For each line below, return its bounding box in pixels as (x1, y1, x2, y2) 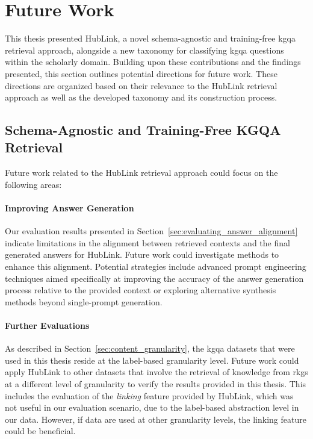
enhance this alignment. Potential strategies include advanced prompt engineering (5, 260, 306, 273)
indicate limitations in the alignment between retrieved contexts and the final (5, 236, 290, 249)
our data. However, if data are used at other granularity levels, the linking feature (5, 413, 306, 425)
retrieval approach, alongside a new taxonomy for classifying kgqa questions (5, 43, 284, 56)
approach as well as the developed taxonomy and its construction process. (5, 91, 277, 104)
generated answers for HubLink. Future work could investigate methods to (5, 248, 279, 261)
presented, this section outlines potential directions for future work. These (5, 67, 277, 79)
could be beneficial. (5, 425, 76, 437)
